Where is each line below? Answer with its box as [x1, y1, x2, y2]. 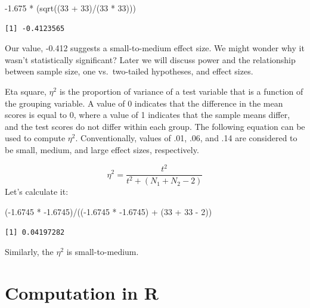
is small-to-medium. [66, 245, 139, 258]
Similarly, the [5, 245, 54, 258]
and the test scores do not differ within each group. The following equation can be [5, 120, 305, 132]
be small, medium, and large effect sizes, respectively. [5, 143, 199, 155]
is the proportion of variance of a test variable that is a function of [59, 85, 303, 97]
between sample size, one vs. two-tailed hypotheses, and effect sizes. [5, 65, 253, 77]
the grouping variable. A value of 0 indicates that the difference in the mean [5, 97, 283, 109]
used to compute [5, 132, 66, 144]
